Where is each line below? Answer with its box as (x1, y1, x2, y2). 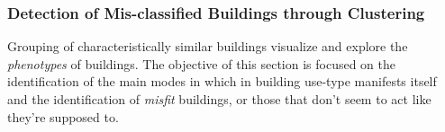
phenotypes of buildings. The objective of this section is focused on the (7, 54, 395, 73)
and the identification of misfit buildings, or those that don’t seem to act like (7, 90, 431, 108)
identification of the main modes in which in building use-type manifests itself (7, 72, 437, 91)
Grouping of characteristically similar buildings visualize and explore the (7, 37, 408, 56)
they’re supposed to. (7, 107, 119, 126)
